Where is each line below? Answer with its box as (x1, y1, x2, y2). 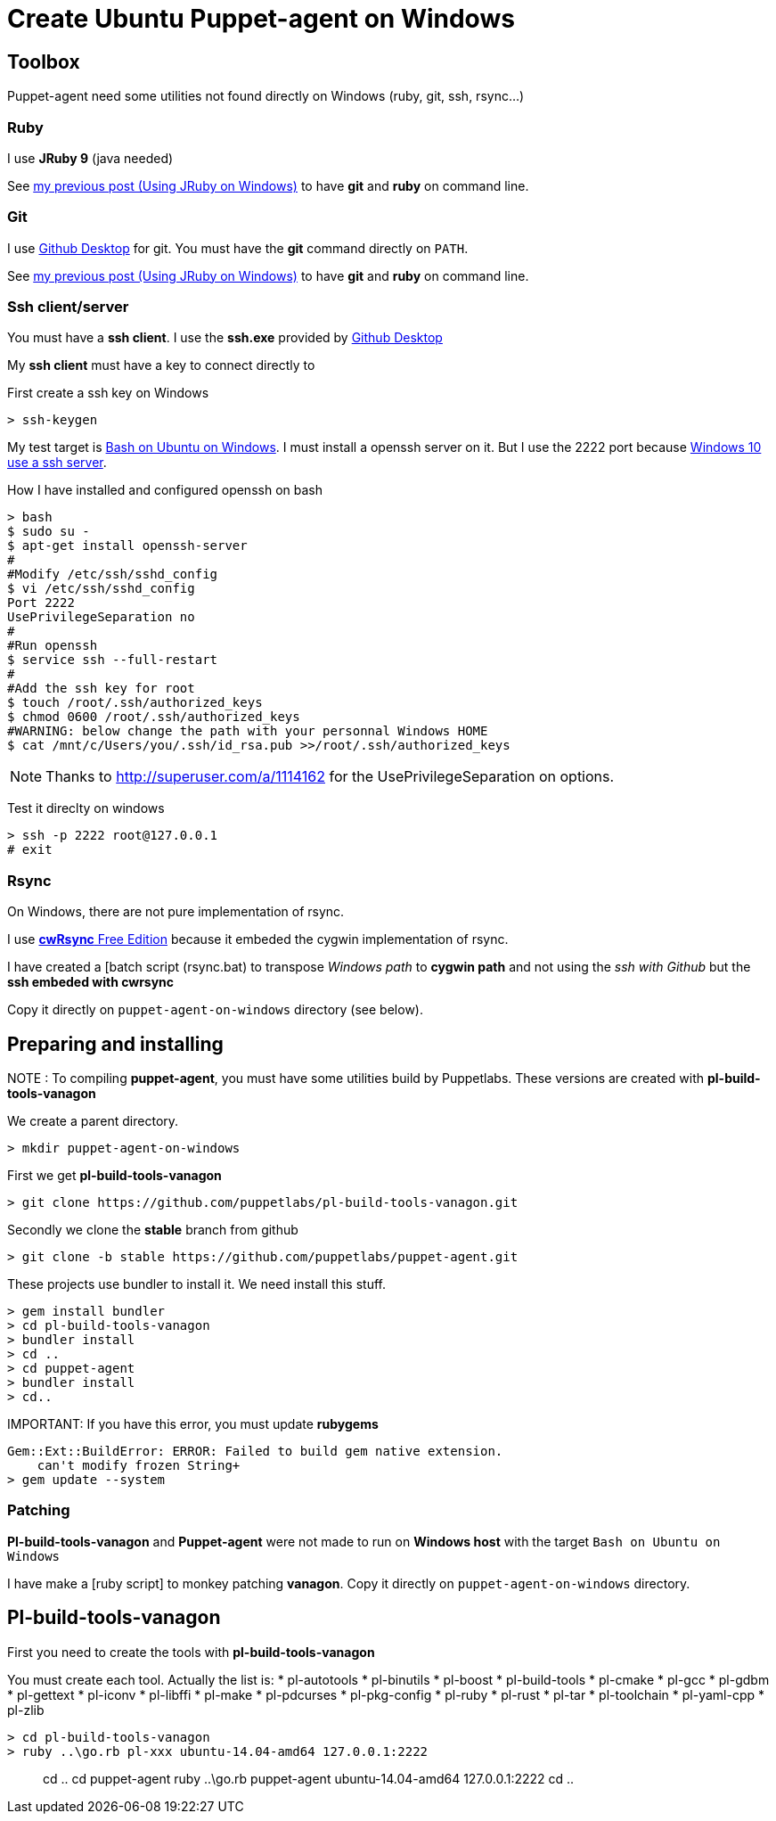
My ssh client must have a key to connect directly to (7, 357, 315, 373)
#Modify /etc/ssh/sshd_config (7, 567, 218, 582)
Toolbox (7, 50, 80, 73)
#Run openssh (7, 638, 98, 653)
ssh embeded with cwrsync (7, 974, 175, 990)
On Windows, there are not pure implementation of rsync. (7, 904, 345, 920)
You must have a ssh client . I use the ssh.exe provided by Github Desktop (7, 330, 443, 346)
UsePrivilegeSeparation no (7, 610, 195, 625)
